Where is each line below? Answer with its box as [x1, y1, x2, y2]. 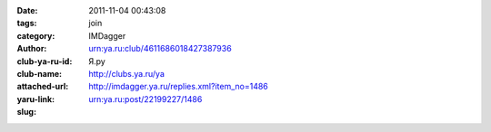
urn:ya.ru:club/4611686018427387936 [88, 43, 232, 54]
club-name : [16, 68, 63, 79]
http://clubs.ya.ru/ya [88, 68, 165, 79]
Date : [16, 5, 38, 15]
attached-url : [16, 81, 69, 92]
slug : [16, 107, 36, 118]
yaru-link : [16, 93, 55, 104]
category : [16, 30, 55, 41]
